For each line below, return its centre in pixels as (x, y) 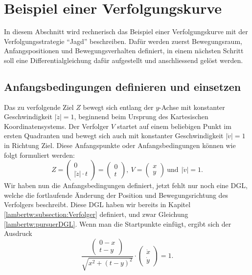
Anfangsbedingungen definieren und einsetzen (123, 86)
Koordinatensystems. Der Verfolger (57, 126)
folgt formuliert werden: (39, 155)
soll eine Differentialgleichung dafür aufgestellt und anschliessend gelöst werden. (124, 60)
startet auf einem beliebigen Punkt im (174, 126)
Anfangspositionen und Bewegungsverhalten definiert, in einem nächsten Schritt (124, 51)
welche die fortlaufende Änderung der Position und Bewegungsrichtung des (116, 195)
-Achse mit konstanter (192, 107)
